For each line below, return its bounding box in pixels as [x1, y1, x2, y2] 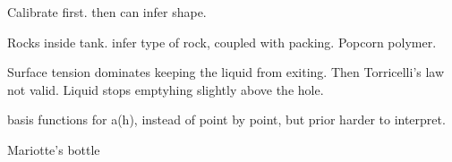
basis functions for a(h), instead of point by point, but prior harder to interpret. [7, 110, 446, 129]
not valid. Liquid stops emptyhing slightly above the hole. [7, 80, 324, 98]
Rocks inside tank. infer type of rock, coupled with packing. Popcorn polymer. [7, 32, 437, 51]
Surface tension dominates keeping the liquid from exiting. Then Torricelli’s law [7, 63, 445, 81]
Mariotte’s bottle [7, 140, 100, 158]
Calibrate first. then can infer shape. [7, 3, 207, 21]
